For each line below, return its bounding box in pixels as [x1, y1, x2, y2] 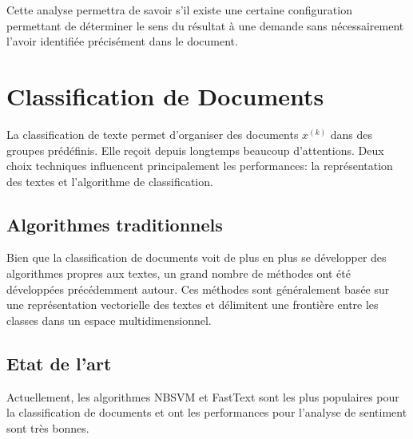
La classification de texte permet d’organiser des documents [6, 125, 299, 142]
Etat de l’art [6, 350, 112, 375]
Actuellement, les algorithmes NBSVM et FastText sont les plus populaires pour [6, 388, 399, 405]
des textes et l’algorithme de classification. [6, 172, 213, 189]
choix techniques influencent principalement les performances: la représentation [6, 157, 393, 174]
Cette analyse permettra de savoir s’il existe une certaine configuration [6, 2, 352, 18]
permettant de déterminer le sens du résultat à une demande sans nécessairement [6, 17, 404, 34]
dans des [330, 125, 373, 142]
